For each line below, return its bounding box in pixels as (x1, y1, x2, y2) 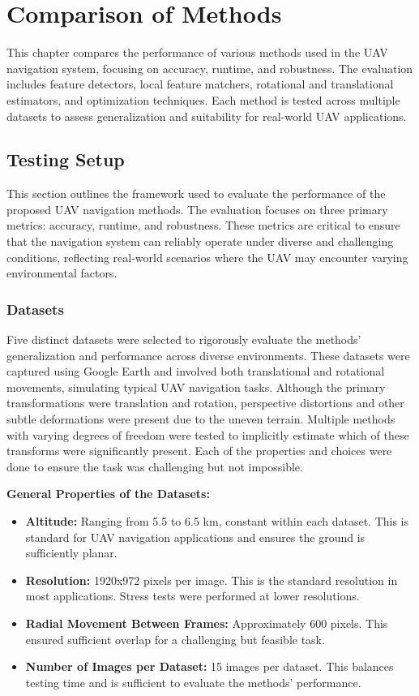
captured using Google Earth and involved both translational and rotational (6, 363, 385, 380)
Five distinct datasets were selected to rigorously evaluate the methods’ (6, 331, 361, 348)
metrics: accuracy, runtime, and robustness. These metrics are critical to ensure (6, 217, 400, 234)
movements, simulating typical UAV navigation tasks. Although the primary (6, 378, 386, 395)
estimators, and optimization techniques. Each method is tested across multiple (6, 91, 400, 108)
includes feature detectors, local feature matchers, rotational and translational (6, 75, 394, 92)
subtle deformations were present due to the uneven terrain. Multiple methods (6, 410, 395, 427)
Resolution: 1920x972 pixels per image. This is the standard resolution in (25, 571, 398, 588)
